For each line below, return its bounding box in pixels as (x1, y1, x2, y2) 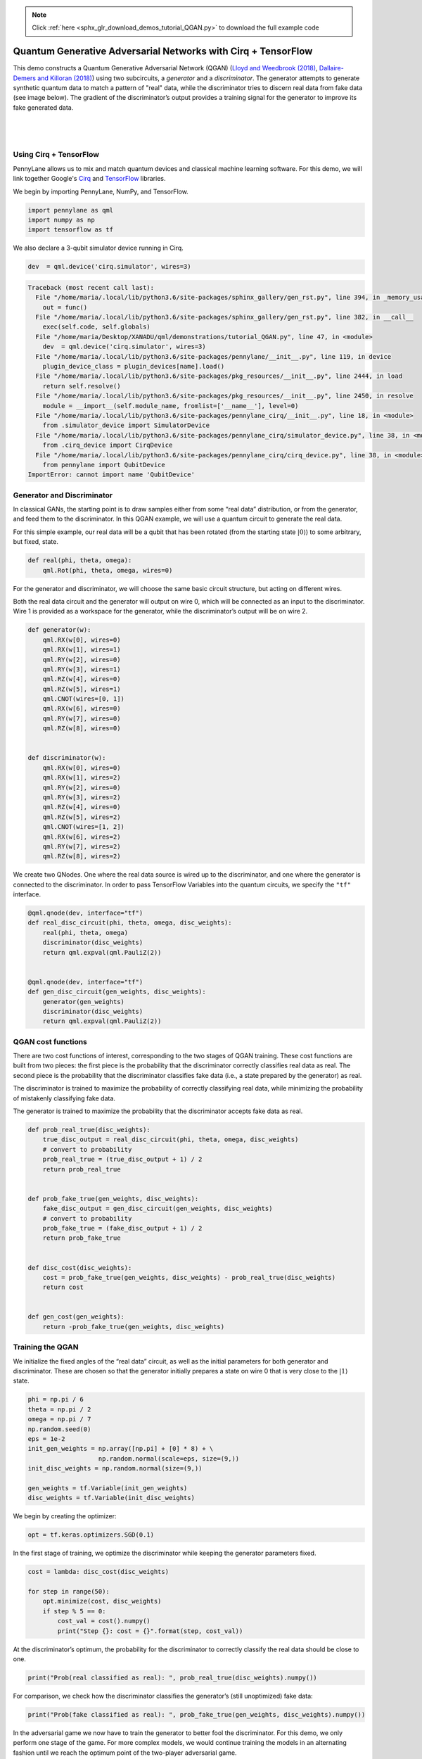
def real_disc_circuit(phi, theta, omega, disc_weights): (27, 919, 232, 927)
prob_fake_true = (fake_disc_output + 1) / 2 (42, 1224, 203, 1232)
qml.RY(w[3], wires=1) (42, 665, 121, 673)
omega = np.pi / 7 (27, 1415, 91, 1423)
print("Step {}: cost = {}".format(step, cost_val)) (57, 1627, 243, 1635)
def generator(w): (27, 626, 91, 634)
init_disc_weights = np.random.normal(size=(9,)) (27, 1464, 203, 1473)
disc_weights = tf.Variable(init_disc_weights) (27, 1494, 195, 1502)
